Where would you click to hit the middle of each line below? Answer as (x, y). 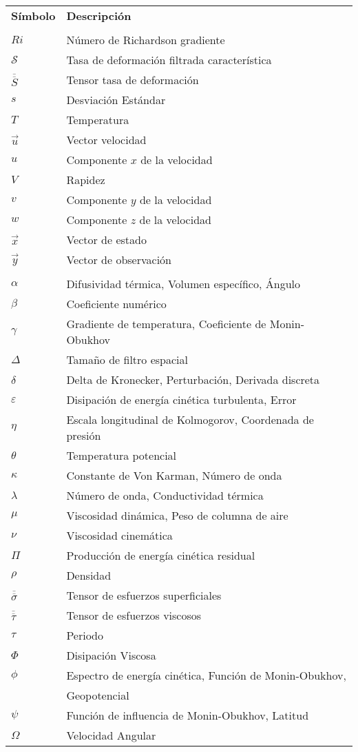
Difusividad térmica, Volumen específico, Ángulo (183, 284)
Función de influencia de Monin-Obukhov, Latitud (188, 715)
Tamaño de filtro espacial (127, 359)
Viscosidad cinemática (119, 535)
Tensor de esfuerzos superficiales (144, 595)
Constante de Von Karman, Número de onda (174, 475)
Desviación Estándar (116, 100)
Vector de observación (119, 260)
